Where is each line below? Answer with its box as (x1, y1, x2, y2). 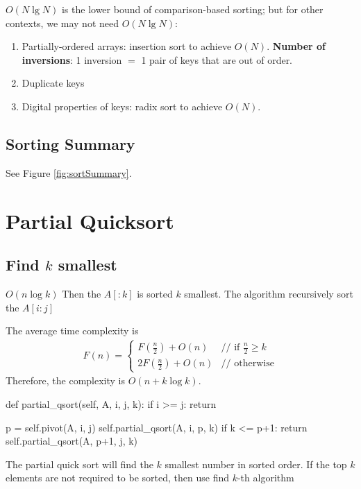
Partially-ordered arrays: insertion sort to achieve (22, 39, 232, 53)
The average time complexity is (6, 323, 139, 338)
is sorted (137, 286, 173, 300)
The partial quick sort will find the (6, 456, 153, 471)
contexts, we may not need (6, 15, 119, 30)
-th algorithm (237, 470, 294, 485)
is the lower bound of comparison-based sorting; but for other (61, 2, 324, 16)
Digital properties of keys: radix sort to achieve (22, 98, 223, 113)
